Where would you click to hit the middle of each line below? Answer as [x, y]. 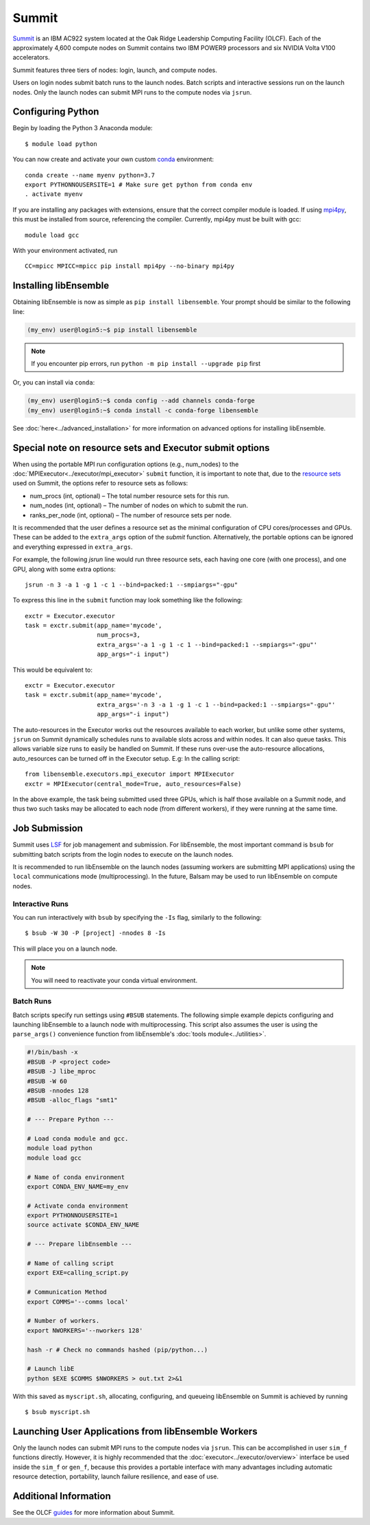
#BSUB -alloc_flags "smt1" [72, 1100]
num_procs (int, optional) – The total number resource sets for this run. [129, 496]
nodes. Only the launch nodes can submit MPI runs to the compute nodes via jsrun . [132, 92]
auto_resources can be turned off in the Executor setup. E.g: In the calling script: [126, 758]
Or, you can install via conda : [54, 382]
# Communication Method [67, 1292]
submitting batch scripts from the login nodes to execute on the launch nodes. [123, 854]
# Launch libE [51, 1369]
